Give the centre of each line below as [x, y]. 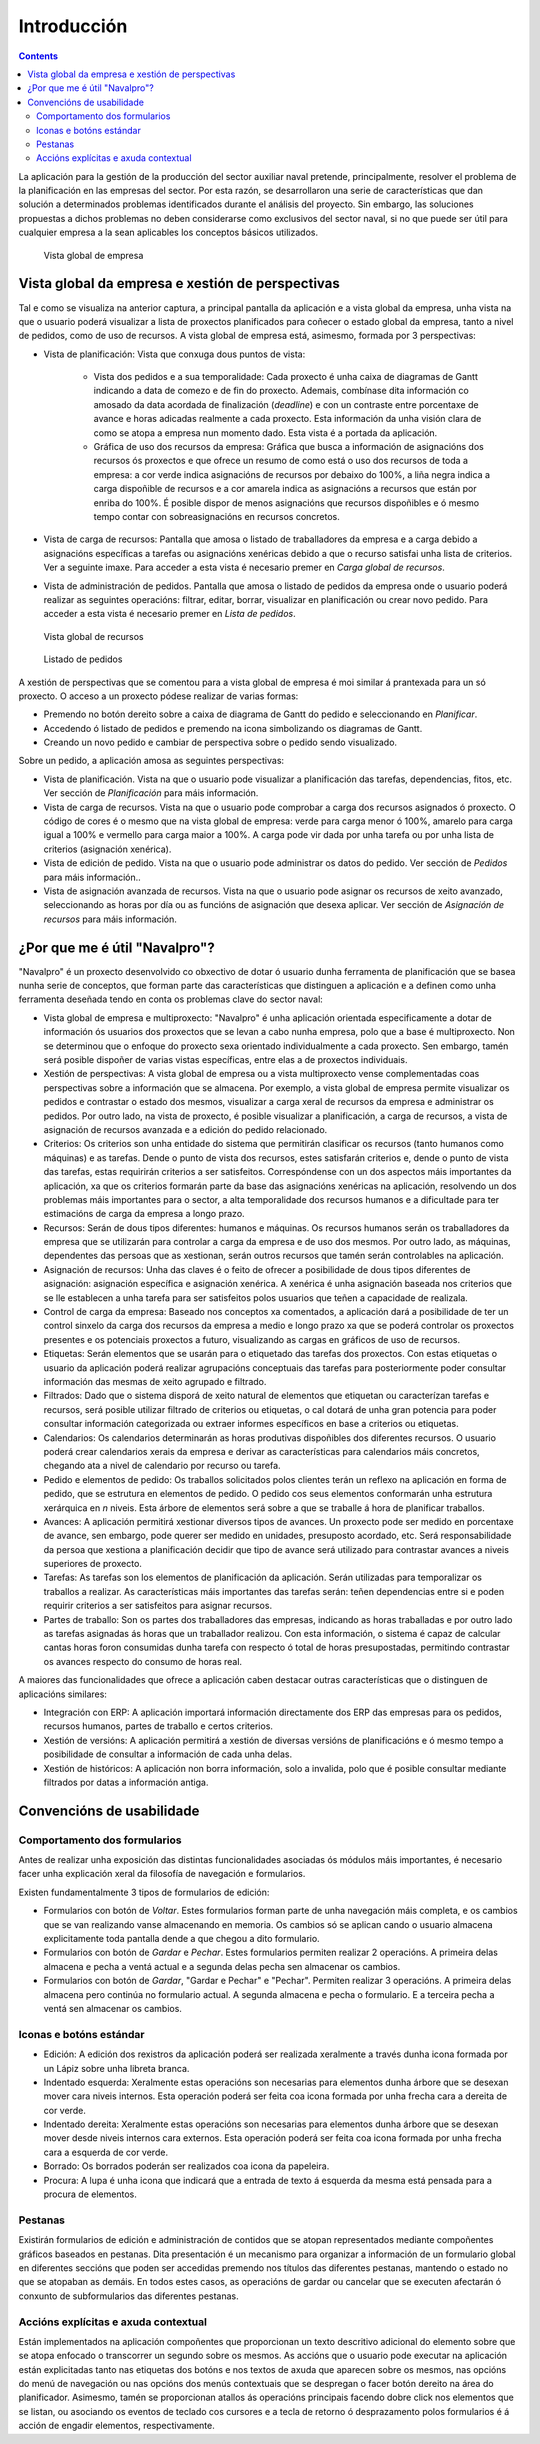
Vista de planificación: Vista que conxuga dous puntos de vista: [174, 354]
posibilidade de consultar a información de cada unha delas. [168, 1754]
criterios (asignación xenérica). [107, 849]
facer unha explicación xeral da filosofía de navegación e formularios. [162, 1874]
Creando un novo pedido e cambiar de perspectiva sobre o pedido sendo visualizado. [220, 742]
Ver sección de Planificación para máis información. [151, 793]
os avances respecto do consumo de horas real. [143, 1661]
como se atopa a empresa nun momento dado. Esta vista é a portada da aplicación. [265, 432]
